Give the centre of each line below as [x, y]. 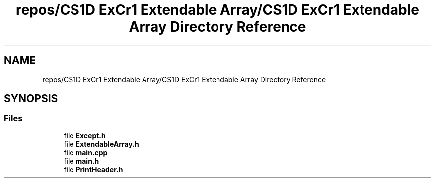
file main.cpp [86, 152]
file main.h [81, 161]
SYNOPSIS [31, 99]
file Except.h [85, 135]
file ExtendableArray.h [101, 144]
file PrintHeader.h [93, 169]
